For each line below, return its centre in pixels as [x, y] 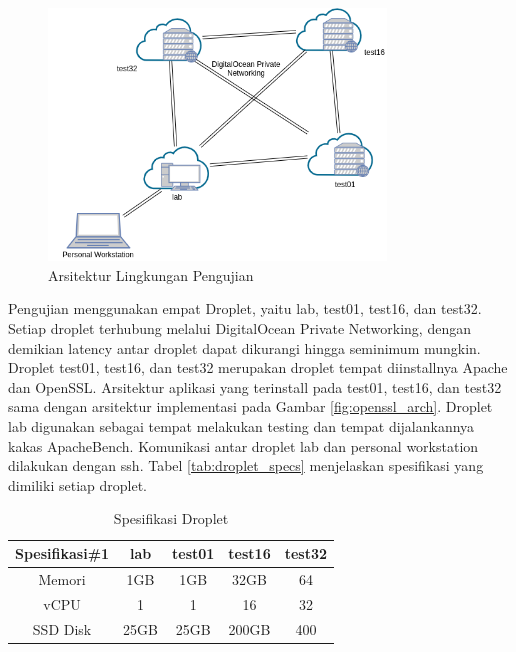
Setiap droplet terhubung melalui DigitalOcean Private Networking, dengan [239, 328]
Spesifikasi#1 [62, 553]
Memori [62, 578]
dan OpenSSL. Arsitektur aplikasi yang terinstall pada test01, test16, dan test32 [255, 386]
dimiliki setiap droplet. [77, 484]
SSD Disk [62, 628]
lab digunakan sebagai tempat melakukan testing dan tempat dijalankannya [241, 426]
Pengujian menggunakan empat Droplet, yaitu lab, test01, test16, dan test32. [245, 308]
